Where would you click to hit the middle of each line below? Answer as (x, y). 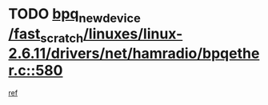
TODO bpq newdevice (75, 15)
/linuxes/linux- (133, 34)
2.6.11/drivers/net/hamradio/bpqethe (134, 54)
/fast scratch (46, 35)
